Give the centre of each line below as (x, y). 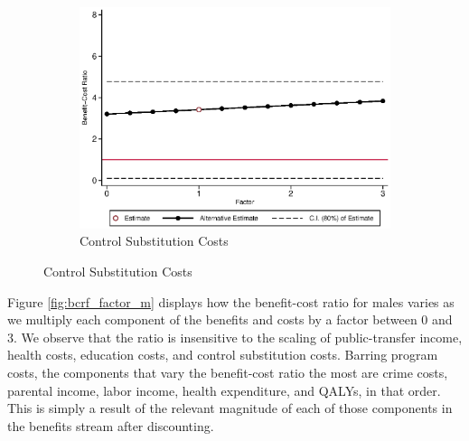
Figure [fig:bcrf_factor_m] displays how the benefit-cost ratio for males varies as (231, 301)
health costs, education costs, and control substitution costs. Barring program (223, 355)
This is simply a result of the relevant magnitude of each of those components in (230, 408)
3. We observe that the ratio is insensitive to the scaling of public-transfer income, (235, 337)
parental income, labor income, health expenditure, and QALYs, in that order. (224, 390)
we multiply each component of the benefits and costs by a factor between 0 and (230, 319)
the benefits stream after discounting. (111, 425)
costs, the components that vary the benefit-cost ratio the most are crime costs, (228, 373)
